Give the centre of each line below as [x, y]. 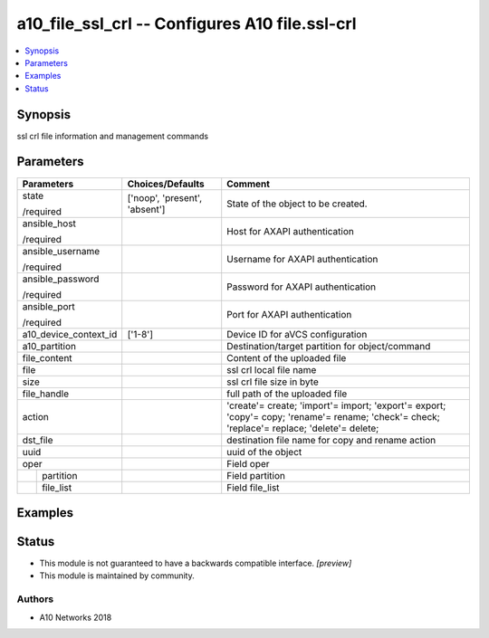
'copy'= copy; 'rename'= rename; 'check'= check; [334, 416]
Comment [249, 184]
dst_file [38, 440]
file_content [47, 357]
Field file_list [253, 487]
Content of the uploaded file [287, 357]
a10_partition [49, 346]
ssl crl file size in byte [273, 382]
